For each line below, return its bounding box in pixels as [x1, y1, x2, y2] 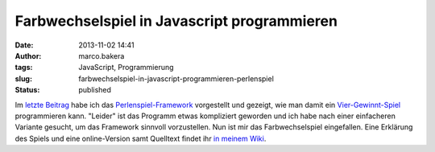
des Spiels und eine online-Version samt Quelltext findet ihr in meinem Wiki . [14, 134, 267, 143]
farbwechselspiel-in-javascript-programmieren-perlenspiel [78, 73, 274, 84]
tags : [14, 63, 33, 72]
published [78, 85, 112, 95]
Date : [14, 40, 34, 50]
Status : [14, 85, 40, 95]
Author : [14, 51, 42, 60]
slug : [14, 73, 32, 84]
